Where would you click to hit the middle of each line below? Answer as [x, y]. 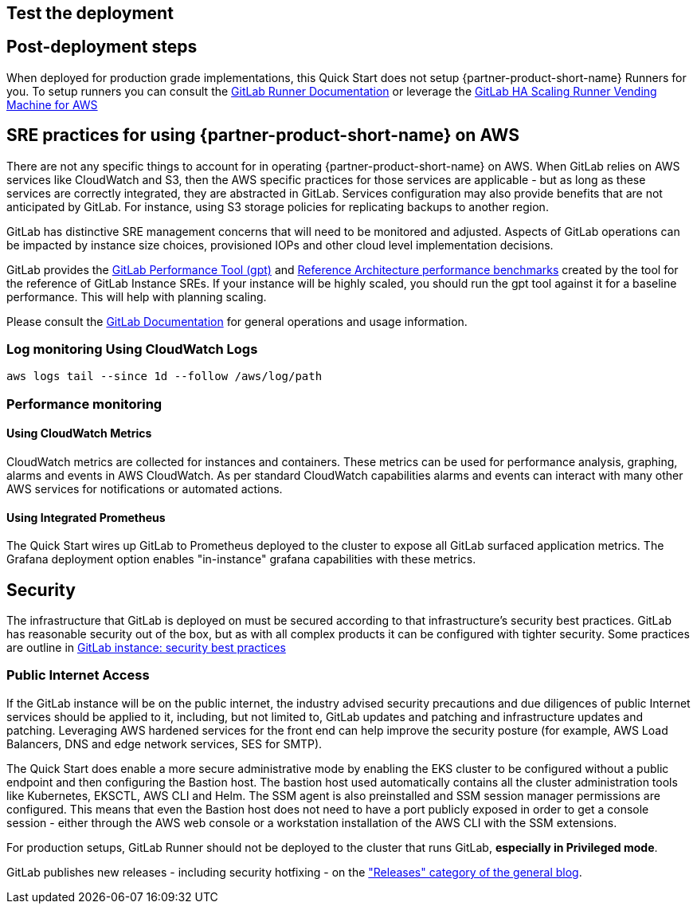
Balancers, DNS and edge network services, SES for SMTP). [164, 743]
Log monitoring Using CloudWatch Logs [132, 349]
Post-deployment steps [102, 47]
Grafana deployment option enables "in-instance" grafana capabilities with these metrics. [241, 559]
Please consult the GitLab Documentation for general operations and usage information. [237, 321]
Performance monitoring [84, 404]
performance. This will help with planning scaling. [137, 296]
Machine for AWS [52, 104]
